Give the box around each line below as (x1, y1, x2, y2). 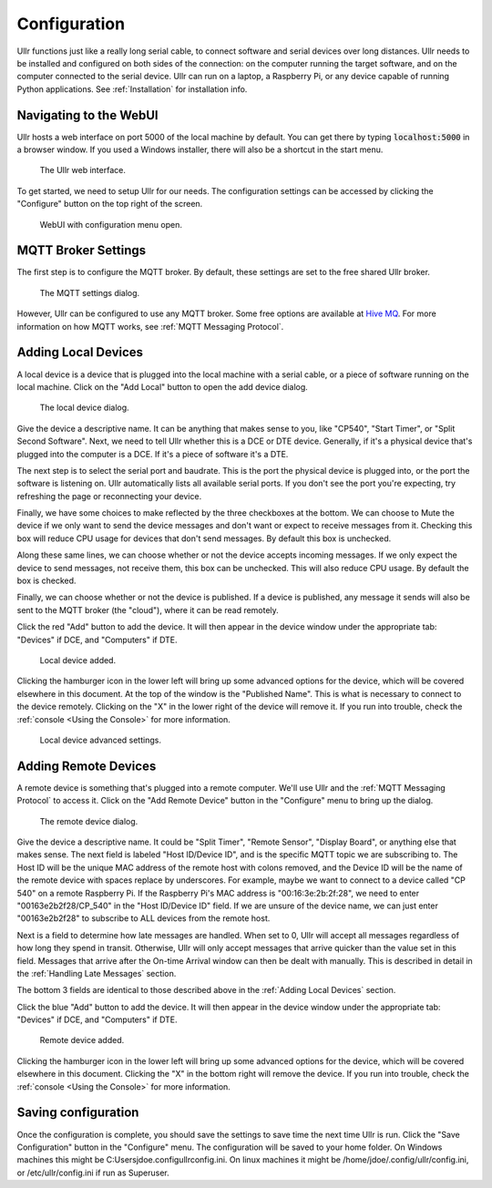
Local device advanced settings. (39, 734, 161, 745)
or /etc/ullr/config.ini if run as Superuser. (16, 1167, 170, 1178)
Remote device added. (39, 1035, 125, 1046)
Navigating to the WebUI (16, 108, 159, 123)
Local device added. (39, 654, 117, 665)
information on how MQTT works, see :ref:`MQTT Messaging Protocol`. (16, 321, 284, 332)
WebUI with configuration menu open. (39, 219, 182, 230)
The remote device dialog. (39, 815, 138, 826)
